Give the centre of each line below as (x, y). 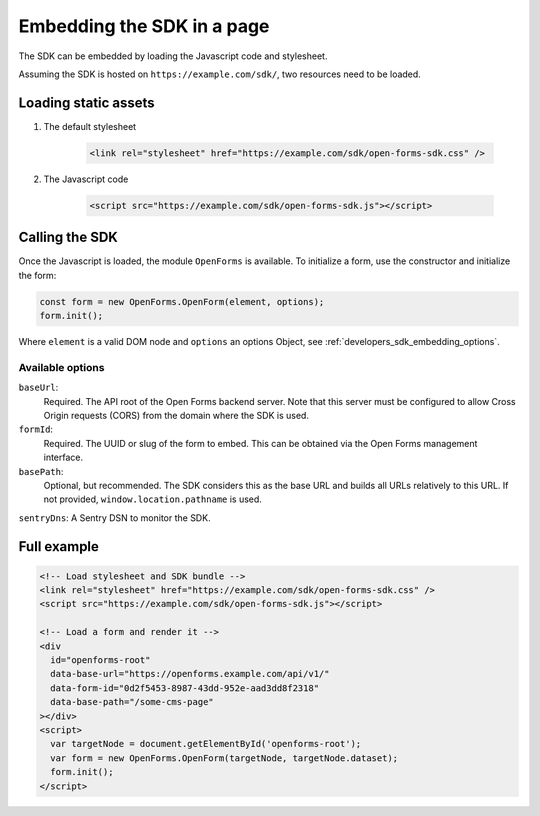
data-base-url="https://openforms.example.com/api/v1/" (190, 674)
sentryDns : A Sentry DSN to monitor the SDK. (114, 517)
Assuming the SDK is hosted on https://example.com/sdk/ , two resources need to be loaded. (220, 74)
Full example (59, 546)
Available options (61, 367)
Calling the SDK (68, 237)
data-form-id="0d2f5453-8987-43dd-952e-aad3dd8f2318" (185, 688)
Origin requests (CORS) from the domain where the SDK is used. (176, 415)
